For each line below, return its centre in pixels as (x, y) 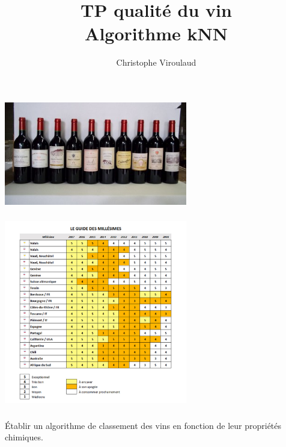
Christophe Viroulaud (156, 62)
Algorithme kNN (156, 33)
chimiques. (24, 437)
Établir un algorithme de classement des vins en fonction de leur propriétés (143, 425)
